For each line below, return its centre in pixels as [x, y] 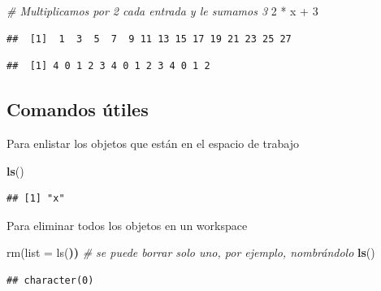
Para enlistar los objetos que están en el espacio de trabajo [153, 143]
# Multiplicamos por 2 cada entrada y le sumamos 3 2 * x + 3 [162, 11]
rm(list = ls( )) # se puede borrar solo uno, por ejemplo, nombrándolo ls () [191, 252]
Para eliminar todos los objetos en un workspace [127, 225]
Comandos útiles [78, 109]
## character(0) [50, 280]
